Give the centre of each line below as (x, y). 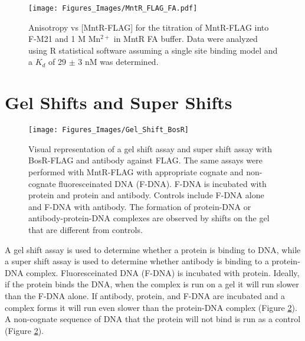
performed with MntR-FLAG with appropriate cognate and (136, 172)
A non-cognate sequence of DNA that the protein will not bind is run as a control (153, 319)
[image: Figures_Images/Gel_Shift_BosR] (109, 130)
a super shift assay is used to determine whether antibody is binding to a (137, 261)
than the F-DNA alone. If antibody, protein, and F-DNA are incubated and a (145, 295)
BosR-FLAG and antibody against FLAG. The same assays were (145, 160)
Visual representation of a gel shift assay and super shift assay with (150, 148)
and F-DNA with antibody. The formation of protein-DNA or (140, 206)
